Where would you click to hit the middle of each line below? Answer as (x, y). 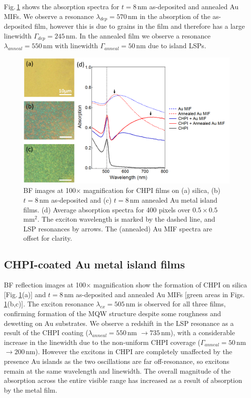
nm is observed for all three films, (176, 304)
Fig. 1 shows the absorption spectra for (62, 6)
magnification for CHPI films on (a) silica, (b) (152, 190)
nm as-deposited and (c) (76, 200)
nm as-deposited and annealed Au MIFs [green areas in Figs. (154, 294)
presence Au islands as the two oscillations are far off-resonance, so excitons (117, 361)
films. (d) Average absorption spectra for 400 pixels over (107, 209)
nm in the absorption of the (169, 16)
